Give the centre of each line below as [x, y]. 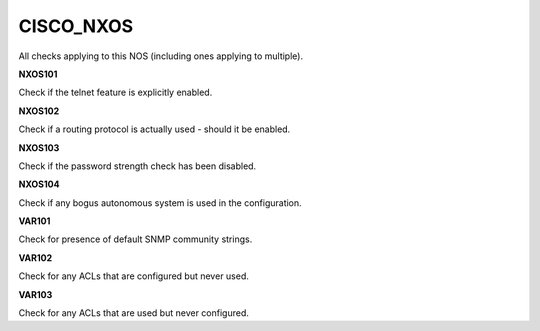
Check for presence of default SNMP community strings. [135, 239]
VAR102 [35, 257]
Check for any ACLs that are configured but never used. [134, 276]
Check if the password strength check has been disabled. [137, 166]
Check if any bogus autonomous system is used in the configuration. [160, 202]
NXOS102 [39, 111]
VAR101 [34, 221]
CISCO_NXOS [76, 26]
